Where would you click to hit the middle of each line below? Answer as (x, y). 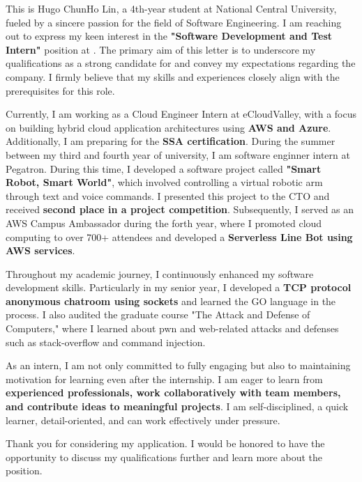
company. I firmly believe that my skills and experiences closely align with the (173, 76)
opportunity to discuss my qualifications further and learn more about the (164, 457)
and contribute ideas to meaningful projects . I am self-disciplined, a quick (177, 406)
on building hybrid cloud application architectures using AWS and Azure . (168, 127)
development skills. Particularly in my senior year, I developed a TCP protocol (179, 287)
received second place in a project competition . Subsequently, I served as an (180, 209)
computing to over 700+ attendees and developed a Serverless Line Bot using (179, 236)
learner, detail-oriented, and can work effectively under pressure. (143, 420)
